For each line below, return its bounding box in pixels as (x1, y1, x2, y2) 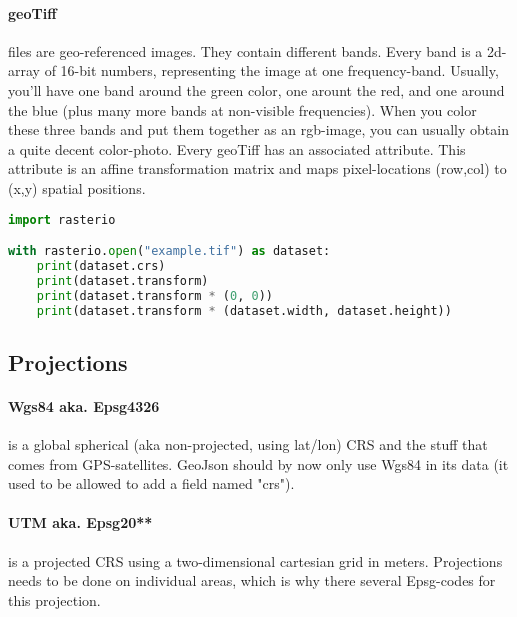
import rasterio (8, 212, 116, 227)
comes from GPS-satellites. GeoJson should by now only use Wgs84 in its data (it (8, 453, 509, 474)
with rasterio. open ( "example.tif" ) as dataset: (8, 244, 331, 259)
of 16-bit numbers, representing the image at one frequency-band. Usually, (44, 60, 499, 81)
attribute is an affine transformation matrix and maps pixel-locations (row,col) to (8, 158, 507, 179)
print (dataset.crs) (36, 258, 166, 273)
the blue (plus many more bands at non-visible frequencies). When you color (8, 99, 477, 120)
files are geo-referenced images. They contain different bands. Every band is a (8, 40, 483, 61)
